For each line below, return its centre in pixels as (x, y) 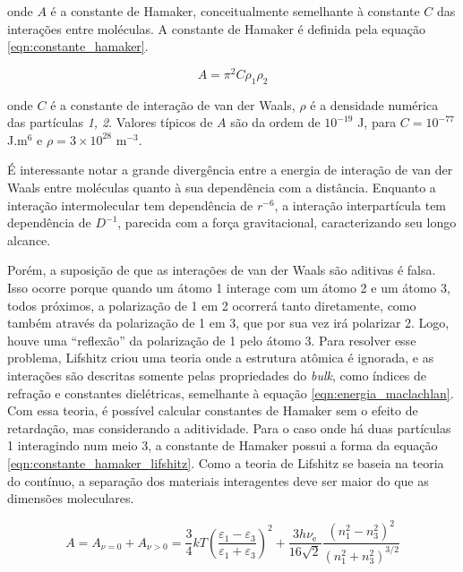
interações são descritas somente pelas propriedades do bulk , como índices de (217, 375)
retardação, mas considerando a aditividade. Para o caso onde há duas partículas (229, 427)
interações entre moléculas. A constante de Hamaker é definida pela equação (216, 28)
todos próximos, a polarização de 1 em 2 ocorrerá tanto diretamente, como (212, 305)
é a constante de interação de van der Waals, (173, 104)
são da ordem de (275, 122)
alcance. (29, 239)
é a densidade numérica (374, 104)
